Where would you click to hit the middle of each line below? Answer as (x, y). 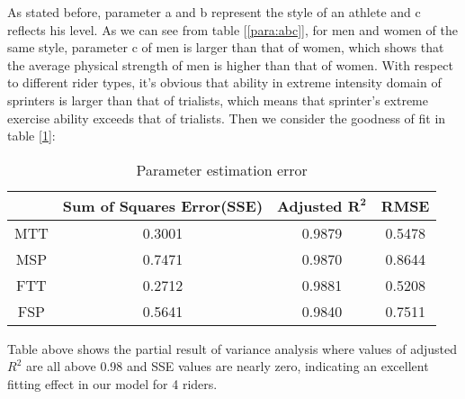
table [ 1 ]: (31, 136)
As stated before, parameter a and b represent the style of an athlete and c (214, 12)
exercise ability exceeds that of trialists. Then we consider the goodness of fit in (227, 118)
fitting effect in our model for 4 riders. (112, 383)
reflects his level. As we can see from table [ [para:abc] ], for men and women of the (232, 29)
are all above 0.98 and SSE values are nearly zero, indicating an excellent (227, 366)
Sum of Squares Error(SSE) (163, 205)
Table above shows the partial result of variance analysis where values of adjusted (232, 348)
